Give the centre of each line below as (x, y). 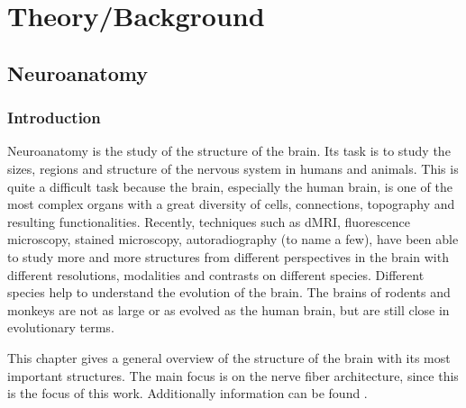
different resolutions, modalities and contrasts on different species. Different (216, 274)
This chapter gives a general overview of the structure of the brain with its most (229, 357)
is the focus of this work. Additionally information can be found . (187, 393)
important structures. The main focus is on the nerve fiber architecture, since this (233, 375)
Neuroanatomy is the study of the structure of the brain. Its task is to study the (229, 151)
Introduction (54, 118)
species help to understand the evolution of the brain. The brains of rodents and (229, 292)
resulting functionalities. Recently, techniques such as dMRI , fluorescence (209, 221)
